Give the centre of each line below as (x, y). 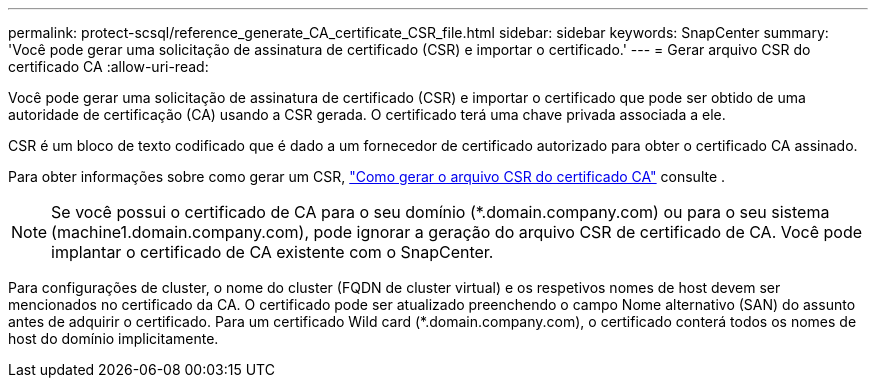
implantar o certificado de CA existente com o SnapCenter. (272, 252)
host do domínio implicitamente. (113, 338)
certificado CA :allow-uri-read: (108, 66)
